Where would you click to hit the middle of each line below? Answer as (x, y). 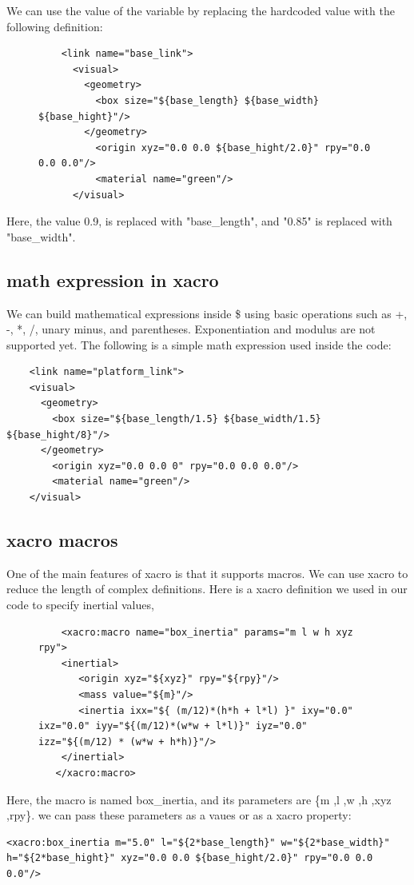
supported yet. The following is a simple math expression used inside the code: (199, 344)
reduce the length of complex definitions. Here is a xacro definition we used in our (207, 589)
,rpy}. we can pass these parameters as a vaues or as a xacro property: (179, 815)
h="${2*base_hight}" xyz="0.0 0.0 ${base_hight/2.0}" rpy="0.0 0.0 (190, 858)
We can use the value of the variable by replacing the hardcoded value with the (201, 10)
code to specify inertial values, (80, 605)
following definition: (55, 26)
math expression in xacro (113, 279)
